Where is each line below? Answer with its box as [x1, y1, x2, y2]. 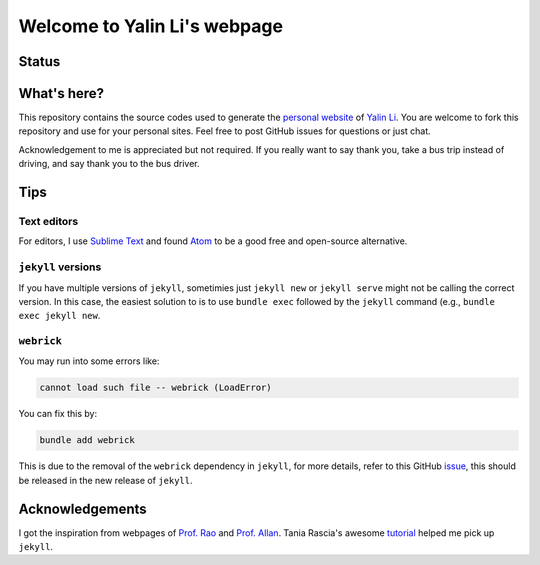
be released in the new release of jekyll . [18, 474, 193, 486]
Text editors [18, 215, 79, 229]
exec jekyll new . [18, 310, 101, 322]
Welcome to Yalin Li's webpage [18, 15, 284, 37]
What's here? [18, 85, 105, 102]
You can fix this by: [18, 408, 98, 420]
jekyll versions [18, 260, 102, 274]
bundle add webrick [39, 435, 135, 446]
